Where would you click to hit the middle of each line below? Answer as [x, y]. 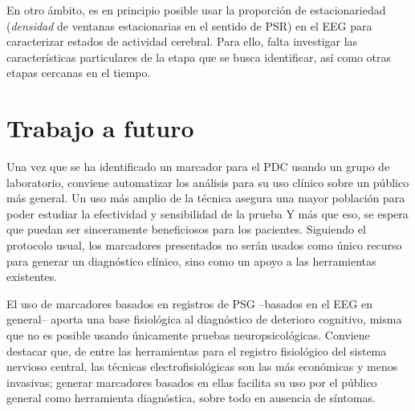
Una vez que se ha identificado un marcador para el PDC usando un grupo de [198, 167]
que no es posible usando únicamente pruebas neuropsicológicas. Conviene [188, 335]
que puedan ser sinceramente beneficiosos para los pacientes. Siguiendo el [186, 229]
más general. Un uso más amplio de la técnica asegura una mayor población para [206, 198]
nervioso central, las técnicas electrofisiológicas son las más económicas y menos [202, 366]
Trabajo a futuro [100, 128]
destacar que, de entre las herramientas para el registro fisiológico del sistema [197, 350]
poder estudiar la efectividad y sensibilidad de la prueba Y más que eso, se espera [207, 213]
